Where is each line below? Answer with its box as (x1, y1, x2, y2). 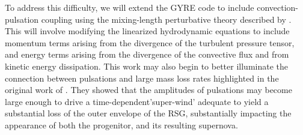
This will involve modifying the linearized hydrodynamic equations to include (5, 25, 290, 37)
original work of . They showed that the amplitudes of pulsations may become (5, 83, 292, 96)
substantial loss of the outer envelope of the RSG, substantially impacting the (5, 107, 292, 119)
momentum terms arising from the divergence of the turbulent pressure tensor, (5, 36, 295, 49)
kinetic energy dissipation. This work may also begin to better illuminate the (5, 59, 288, 72)
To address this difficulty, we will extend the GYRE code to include (5, 1, 254, 13)
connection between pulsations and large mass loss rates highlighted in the (5, 71, 279, 84)
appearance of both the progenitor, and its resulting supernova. (5, 118, 238, 131)
